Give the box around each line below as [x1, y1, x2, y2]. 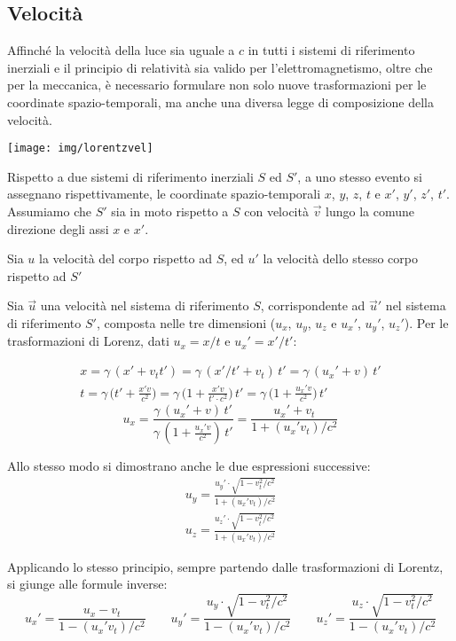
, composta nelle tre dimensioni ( [96, 313, 276, 332]
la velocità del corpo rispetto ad [39, 249, 213, 268]
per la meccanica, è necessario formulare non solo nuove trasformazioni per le [7, 75, 427, 94]
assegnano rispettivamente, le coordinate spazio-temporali [7, 184, 321, 203]
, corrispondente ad [260, 296, 366, 315]
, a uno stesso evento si [297, 167, 423, 185]
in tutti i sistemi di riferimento [248, 41, 415, 59]
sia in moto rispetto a [111, 202, 229, 221]
